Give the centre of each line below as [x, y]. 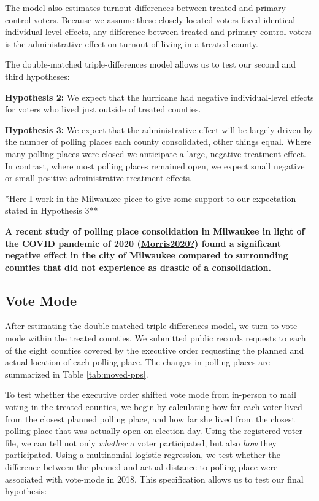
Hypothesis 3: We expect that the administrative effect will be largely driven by [159, 129]
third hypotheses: [37, 76]
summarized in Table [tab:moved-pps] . [77, 374]
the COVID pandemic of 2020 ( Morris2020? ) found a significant [143, 243]
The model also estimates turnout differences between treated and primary [145, 7]
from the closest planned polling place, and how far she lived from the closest [150, 418]
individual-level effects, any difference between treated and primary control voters [158, 32]
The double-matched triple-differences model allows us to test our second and [151, 64]
